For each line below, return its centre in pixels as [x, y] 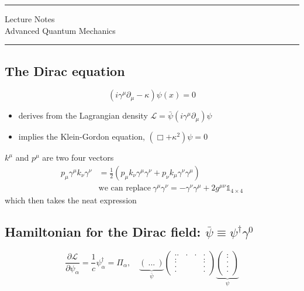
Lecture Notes [30, 19]
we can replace [125, 188]
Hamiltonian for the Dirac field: [103, 232]
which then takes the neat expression [71, 200]
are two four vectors [78, 157]
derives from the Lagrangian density [83, 115]
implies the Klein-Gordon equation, [82, 136]
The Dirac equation [65, 70]
